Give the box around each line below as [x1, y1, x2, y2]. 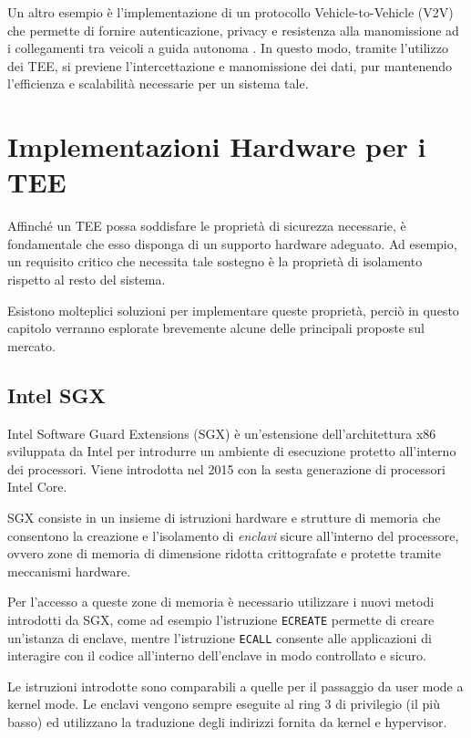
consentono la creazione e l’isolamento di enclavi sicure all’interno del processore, [7, 525, 459, 545]
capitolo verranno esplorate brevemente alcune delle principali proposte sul [7, 318, 425, 338]
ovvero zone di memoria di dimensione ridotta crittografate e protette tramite [7, 544, 441, 563]
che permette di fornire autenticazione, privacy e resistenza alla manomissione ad [7, 20, 459, 39]
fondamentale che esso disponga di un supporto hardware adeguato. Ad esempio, [7, 234, 457, 253]
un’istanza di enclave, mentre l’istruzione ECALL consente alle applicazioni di [7, 628, 432, 647]
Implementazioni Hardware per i [7, 128, 426, 165]
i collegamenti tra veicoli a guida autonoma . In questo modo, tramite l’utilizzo [7, 38, 448, 57]
